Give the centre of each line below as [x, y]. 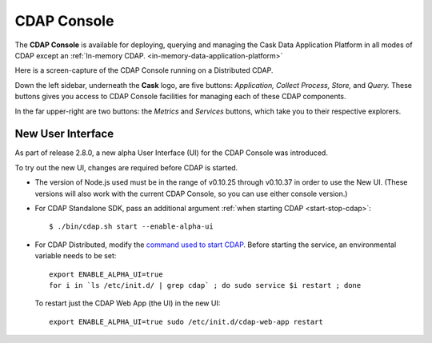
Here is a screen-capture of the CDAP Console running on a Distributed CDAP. [144, 70]
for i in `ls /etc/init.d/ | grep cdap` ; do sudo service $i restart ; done [205, 285]
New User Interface [64, 134]
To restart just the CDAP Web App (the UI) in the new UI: [128, 303]
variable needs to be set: [76, 256]
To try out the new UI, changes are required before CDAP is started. [126, 167]
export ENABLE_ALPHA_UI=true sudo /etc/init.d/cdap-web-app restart [186, 321]
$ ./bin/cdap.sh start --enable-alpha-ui [131, 227]
